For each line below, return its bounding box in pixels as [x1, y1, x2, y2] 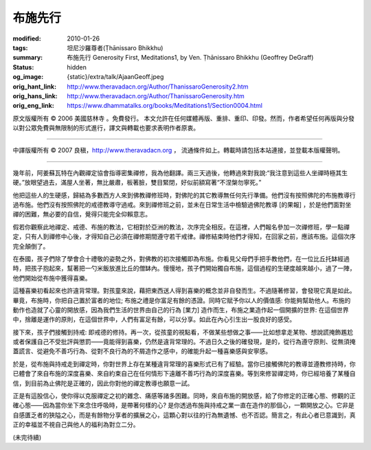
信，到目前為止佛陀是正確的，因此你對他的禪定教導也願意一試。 [12, 379, 194, 387]
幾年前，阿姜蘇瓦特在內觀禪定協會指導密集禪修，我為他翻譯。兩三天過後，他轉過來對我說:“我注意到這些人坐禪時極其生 [12, 168, 348, 177]
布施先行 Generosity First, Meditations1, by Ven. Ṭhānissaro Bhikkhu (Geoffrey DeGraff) [67, 54, 314, 62]
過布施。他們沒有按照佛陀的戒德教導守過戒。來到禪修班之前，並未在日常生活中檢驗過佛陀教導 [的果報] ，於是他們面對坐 [12, 201, 352, 209]
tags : [12, 43, 28, 52]
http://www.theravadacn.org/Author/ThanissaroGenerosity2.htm [67, 82, 249, 91]
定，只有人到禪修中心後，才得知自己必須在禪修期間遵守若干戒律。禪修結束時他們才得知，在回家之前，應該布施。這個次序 [12, 232, 356, 240]
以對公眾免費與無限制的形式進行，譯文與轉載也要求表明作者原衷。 [12, 124, 199, 132]
